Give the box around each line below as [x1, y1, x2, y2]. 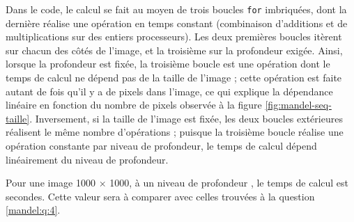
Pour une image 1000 [6, 175, 95, 190]
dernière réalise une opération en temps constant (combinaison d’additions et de [6, 15, 348, 30]
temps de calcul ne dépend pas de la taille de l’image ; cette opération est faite [6, 70, 342, 85]
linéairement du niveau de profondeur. [6, 152, 169, 166]
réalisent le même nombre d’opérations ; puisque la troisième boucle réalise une [6, 125, 344, 139]
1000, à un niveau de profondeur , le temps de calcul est [109, 175, 349, 190]
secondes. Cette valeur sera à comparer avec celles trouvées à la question [6, 189, 315, 203]
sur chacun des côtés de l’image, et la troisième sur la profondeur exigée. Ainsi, [6, 42, 343, 57]
